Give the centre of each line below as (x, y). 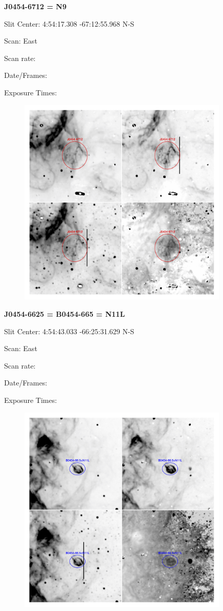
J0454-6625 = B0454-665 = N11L (65, 313)
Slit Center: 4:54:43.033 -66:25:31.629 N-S (69, 331)
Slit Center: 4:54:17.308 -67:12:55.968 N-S (69, 23)
